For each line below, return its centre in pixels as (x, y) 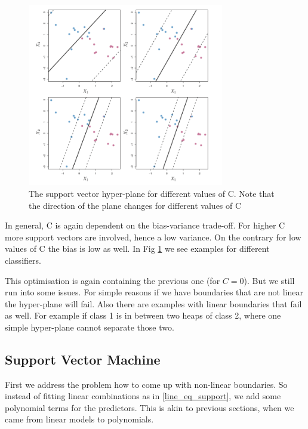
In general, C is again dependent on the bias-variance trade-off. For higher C (145, 225)
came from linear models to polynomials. (79, 419)
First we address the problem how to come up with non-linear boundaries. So (146, 384)
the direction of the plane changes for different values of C (135, 205)
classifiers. (23, 260)
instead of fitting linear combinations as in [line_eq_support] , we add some (143, 396)
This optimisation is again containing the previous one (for (113, 280)
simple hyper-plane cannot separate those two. (90, 327)
